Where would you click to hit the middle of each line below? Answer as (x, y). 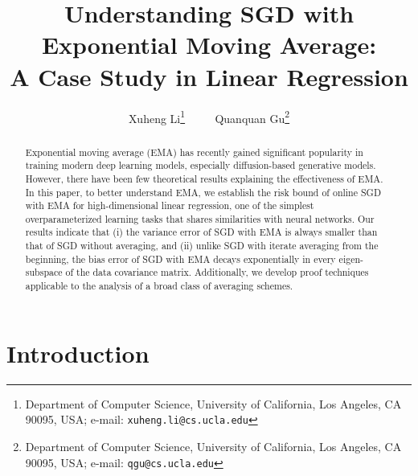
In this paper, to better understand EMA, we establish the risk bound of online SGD (203, 192)
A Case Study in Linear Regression (209, 76)
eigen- (351, 259)
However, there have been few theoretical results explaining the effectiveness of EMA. (204, 178)
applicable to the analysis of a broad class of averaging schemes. (159, 286)
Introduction (78, 353)
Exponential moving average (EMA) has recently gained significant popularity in (194, 152)
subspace (44, 272)
